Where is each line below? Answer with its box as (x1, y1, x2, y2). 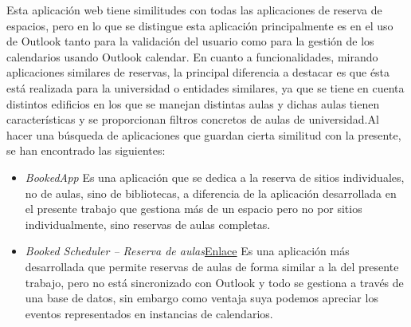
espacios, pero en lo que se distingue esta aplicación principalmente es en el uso (6, 17, 393, 33)
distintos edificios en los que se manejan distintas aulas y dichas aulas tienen (6, 95, 380, 112)
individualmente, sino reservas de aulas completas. (25, 215, 271, 232)
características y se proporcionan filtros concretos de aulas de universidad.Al (6, 111, 379, 128)
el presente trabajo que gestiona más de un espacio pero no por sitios (25, 200, 362, 217)
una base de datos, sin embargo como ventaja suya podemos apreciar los (25, 290, 378, 306)
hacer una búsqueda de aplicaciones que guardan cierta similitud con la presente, (6, 126, 401, 143)
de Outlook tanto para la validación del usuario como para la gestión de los (6, 33, 374, 49)
